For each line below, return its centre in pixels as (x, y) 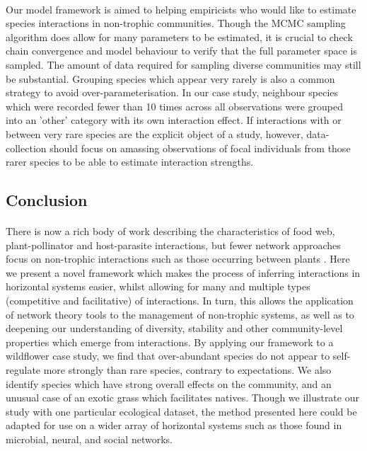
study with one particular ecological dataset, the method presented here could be (181, 411)
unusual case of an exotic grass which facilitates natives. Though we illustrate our (182, 398)
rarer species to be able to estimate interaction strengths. (130, 162)
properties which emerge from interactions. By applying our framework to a (170, 342)
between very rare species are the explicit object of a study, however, (155, 133)
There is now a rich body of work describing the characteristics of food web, (170, 231)
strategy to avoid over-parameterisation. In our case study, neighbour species (172, 92)
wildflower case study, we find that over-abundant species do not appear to (168, 356)
